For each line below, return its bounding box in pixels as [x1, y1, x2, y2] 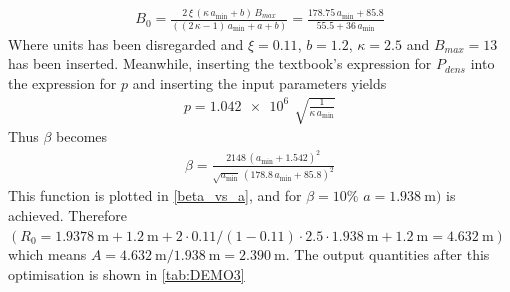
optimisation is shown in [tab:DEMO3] [8, 263, 245, 284]
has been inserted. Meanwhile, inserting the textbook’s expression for [8, 53, 432, 74]
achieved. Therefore [8, 205, 128, 226]
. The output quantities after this [285, 244, 490, 265]
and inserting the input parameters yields [132, 72, 387, 93]
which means [8, 244, 87, 265]
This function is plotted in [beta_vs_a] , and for [8, 185, 302, 206]
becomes [56, 126, 108, 147]
